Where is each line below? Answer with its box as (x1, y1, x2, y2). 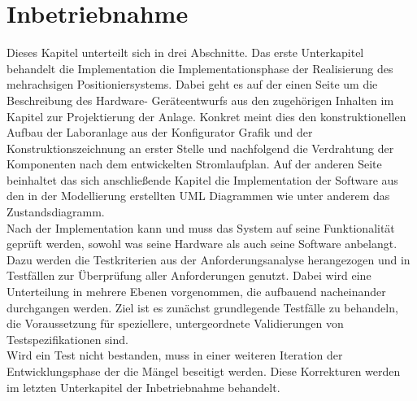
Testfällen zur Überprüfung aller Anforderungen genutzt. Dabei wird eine (7, 267, 371, 284)
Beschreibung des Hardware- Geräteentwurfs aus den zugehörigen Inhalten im (7, 91, 394, 108)
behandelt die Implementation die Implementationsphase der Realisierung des (7, 59, 393, 76)
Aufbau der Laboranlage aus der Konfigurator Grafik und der (7, 124, 313, 141)
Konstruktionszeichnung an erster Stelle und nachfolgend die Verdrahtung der (7, 139, 394, 156)
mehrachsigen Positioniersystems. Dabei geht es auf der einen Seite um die (7, 76, 378, 93)
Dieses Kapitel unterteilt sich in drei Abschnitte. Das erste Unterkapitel (7, 44, 364, 61)
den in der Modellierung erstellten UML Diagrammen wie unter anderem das (7, 187, 390, 204)
